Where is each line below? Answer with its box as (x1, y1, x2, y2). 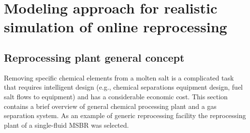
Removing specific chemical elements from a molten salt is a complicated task (4, 72, 234, 82)
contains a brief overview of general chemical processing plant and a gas (4, 101, 217, 111)
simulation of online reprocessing (4, 17, 227, 37)
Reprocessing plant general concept (4, 50, 185, 65)
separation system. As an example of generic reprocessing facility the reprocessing (4, 110, 246, 120)
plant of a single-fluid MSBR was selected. (4, 120, 129, 130)
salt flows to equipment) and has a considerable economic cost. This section (4, 91, 228, 101)
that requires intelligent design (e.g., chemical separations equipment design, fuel (4, 82, 243, 92)
